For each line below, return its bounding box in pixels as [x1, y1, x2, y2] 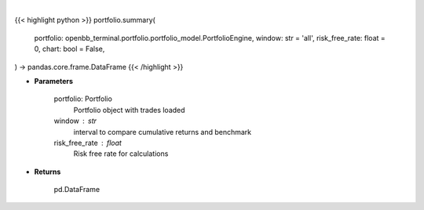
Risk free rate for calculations [73, 149, 169, 158]
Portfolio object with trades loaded [73, 105, 185, 114]
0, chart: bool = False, [34, 44, 105, 54]
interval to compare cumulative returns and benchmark [73, 127, 251, 136]
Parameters [34, 76, 74, 85]
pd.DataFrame [53, 185, 101, 194]
